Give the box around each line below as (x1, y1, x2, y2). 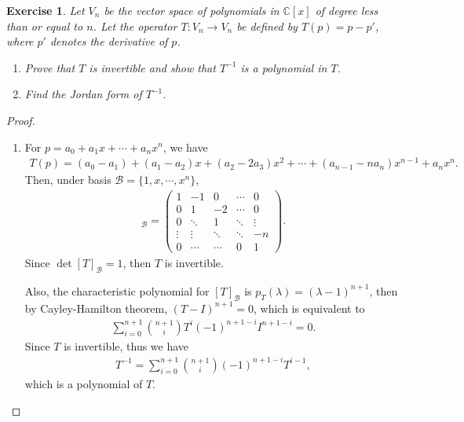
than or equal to (6, 17, 83, 34)
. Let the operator (93, 17, 177, 34)
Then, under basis (24, 171, 111, 188)
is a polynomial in (240, 59, 327, 75)
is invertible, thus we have (64, 337, 189, 354)
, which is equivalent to (253, 299, 365, 316)
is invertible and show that (89, 59, 216, 75)
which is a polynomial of (24, 375, 143, 391)
